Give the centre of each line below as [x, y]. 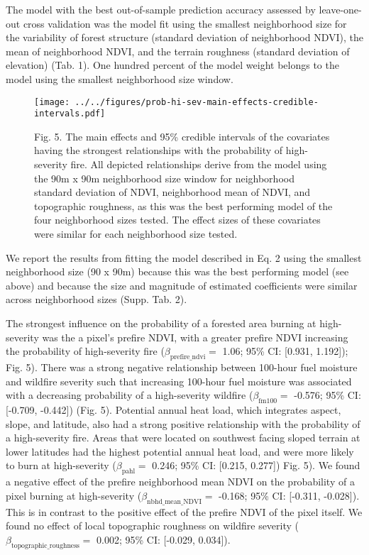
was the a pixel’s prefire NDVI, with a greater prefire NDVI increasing [195, 337]
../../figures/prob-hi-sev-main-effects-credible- [197, 102]
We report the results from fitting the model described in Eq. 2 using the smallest [184, 257]
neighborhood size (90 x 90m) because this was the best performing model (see [177, 271]
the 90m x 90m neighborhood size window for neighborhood [164, 178]
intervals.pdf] [70, 114]
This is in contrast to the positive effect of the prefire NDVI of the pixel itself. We [184, 511]
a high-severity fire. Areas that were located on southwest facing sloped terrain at [183, 438]
